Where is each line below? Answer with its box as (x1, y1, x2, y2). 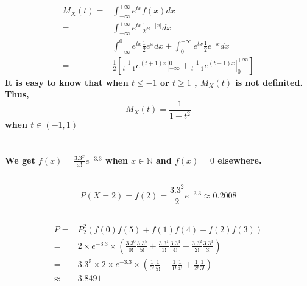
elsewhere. (217, 153, 262, 166)
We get (5, 153, 35, 166)
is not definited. (235, 75, 303, 88)
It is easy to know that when (5, 75, 129, 88)
